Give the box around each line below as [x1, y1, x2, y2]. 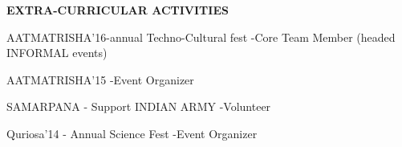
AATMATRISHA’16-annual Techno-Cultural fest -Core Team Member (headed [6, 28, 396, 45]
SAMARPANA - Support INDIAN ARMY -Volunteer [6, 98, 271, 115]
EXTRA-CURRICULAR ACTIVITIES [6, 2, 229, 18]
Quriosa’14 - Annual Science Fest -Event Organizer [6, 125, 258, 141]
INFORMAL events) [6, 44, 108, 61]
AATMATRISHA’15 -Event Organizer [6, 71, 194, 88]
